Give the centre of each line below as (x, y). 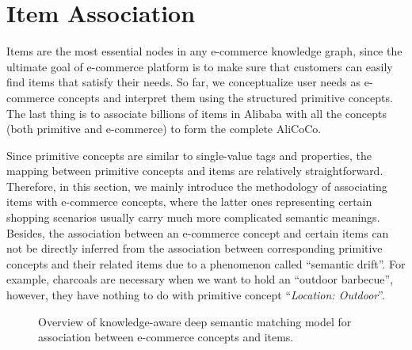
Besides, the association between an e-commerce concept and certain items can (198, 232)
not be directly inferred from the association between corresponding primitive (195, 248)
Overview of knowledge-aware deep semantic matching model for (195, 321)
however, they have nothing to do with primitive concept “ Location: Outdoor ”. (196, 295)
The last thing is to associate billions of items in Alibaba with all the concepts (197, 113)
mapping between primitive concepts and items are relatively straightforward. (195, 171)
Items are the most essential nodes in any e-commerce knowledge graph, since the (204, 51)
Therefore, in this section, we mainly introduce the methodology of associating (197, 186)
